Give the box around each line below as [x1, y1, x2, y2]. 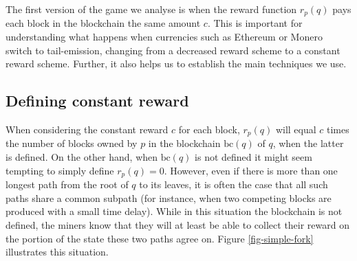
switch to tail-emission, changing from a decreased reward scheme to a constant [6, 43, 340, 57]
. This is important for [207, 16, 303, 30]
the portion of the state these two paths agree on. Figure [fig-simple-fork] [6, 231, 314, 245]
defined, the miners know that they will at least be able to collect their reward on [6, 217, 350, 231]
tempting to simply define [6, 163, 114, 177]
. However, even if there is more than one [164, 163, 338, 177]
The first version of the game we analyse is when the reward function [6, 2, 297, 16]
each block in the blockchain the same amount [6, 16, 201, 30]
